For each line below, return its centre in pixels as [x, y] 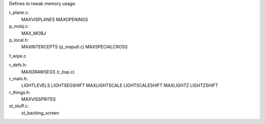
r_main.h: [18, 78]
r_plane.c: [19, 13]
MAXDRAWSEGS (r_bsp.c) [48, 72]
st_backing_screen [40, 113]
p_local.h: [19, 40]
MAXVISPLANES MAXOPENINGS [55, 19]
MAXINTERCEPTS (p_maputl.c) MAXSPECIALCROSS [74, 47]
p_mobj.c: [19, 26]
